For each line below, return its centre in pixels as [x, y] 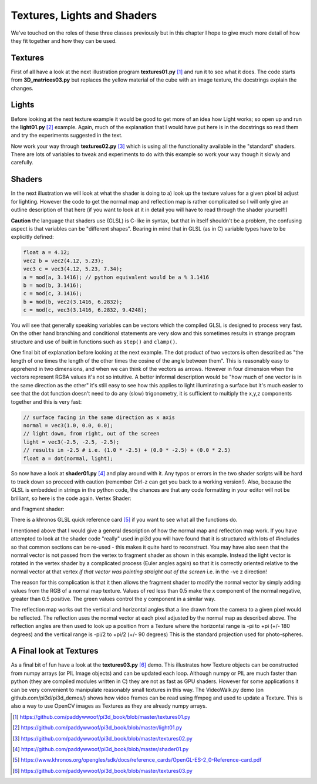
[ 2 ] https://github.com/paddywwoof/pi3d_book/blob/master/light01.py [97, 728]
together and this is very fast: [46, 401]
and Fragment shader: [38, 509]
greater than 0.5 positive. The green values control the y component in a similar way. [113, 599]
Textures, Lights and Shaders [84, 15]
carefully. [22, 163]
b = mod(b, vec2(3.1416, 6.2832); [73, 302]
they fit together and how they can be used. [64, 40]
